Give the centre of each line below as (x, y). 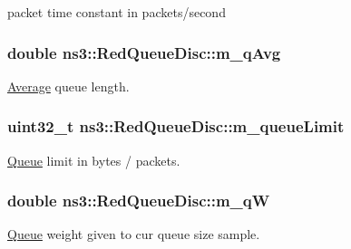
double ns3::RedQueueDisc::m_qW (139, 201)
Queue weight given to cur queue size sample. (134, 234)
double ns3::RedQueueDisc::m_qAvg (144, 52)
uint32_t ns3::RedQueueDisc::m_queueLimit (176, 126)
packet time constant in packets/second (117, 12)
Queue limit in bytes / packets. (94, 160)
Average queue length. (68, 86)
